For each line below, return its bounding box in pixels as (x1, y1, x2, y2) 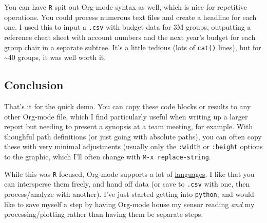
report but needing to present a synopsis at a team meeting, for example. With (4, 121, 253, 132)
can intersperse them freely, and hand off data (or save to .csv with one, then (4, 178, 250, 189)
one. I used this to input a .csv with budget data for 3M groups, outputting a (4, 22, 251, 32)
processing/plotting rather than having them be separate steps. (4, 209, 203, 219)
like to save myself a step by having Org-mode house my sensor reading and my (4, 198, 255, 209)
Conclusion (4, 77, 64, 93)
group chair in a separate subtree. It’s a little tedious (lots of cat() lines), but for (4, 42, 261, 52)
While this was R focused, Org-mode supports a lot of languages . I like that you (4, 168, 255, 179)
